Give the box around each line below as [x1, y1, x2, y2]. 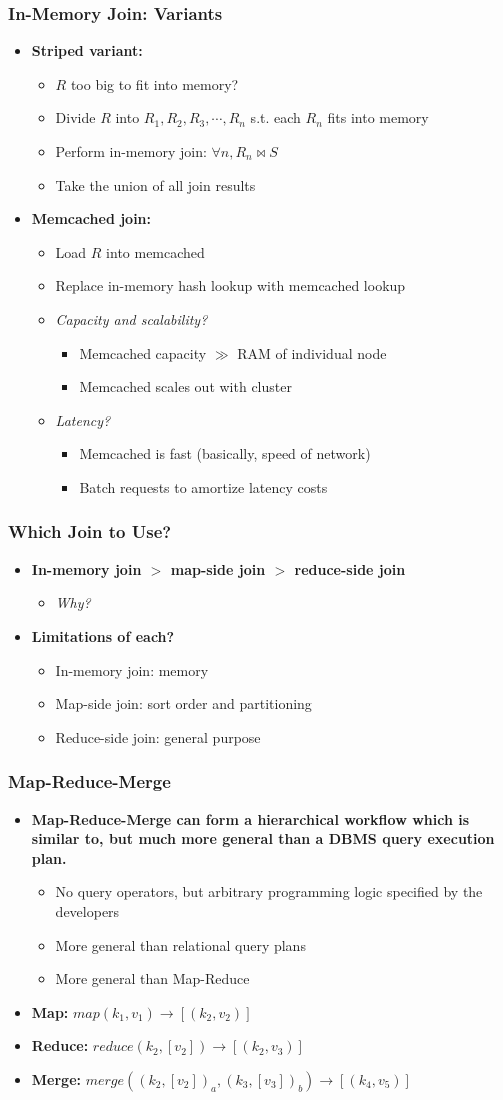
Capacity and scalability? [55, 308, 208, 329]
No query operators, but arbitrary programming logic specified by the [55, 881, 483, 902]
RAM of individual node [237, 342, 387, 363]
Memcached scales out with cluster [79, 376, 292, 397]
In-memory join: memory [55, 659, 209, 680]
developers [55, 900, 120, 921]
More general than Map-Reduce [55, 968, 250, 989]
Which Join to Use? [8, 519, 172, 544]
